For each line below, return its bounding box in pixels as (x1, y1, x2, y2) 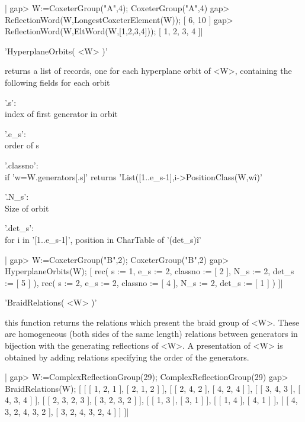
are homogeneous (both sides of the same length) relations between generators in (5, 327, 298, 340)
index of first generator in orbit (5, 108, 118, 120)
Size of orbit (5, 202, 49, 214)
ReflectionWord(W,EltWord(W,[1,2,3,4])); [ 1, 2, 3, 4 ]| (5, 25, 203, 37)
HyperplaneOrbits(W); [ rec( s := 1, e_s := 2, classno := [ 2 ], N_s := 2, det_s (5, 265, 294, 277)
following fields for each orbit (5, 76, 110, 88)
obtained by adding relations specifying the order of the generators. (5, 350, 249, 363)
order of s (5, 139, 40, 151)
